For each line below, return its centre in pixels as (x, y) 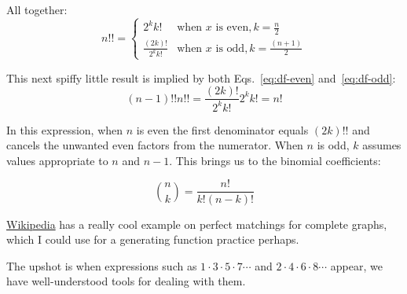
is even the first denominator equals (222, 129)
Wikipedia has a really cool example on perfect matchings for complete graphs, (197, 224)
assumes (382, 145)
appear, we (356, 265)
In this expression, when (65, 129)
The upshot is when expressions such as (102, 265)
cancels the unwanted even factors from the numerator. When (155, 145)
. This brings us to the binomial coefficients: (275, 160)
